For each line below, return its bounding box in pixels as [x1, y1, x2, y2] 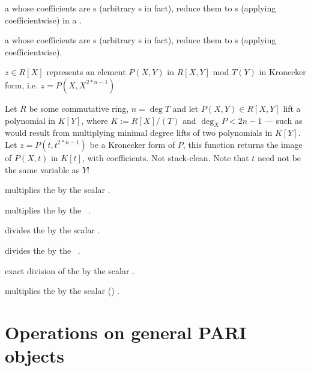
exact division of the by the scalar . [5, 264, 135, 277]
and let [172, 102, 199, 114]
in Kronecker [259, 66, 306, 78]
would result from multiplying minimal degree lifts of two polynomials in [5, 126, 273, 139]
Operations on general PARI [5, 319, 247, 344]
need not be [258, 151, 301, 164]
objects [5, 343, 65, 368]
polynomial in [5, 114, 56, 126]
